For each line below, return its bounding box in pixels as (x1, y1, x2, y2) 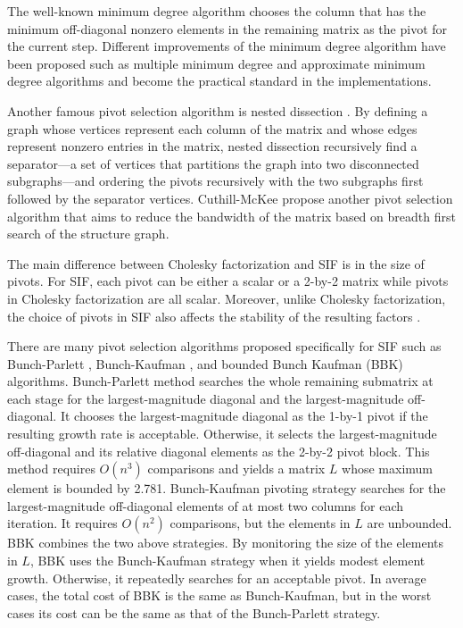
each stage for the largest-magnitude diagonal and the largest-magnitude (7, 389, 404, 407)
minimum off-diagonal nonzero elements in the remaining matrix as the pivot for (7, 19, 448, 38)
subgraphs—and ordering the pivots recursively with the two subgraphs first (7, 172, 424, 190)
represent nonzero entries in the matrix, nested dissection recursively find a (7, 137, 418, 155)
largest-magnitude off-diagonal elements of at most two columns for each (7, 496, 404, 515)
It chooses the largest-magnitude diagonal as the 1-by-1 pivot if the (60, 406, 428, 425)
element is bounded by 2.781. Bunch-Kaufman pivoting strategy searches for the (7, 479, 446, 498)
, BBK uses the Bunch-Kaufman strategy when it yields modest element (29, 551, 426, 570)
